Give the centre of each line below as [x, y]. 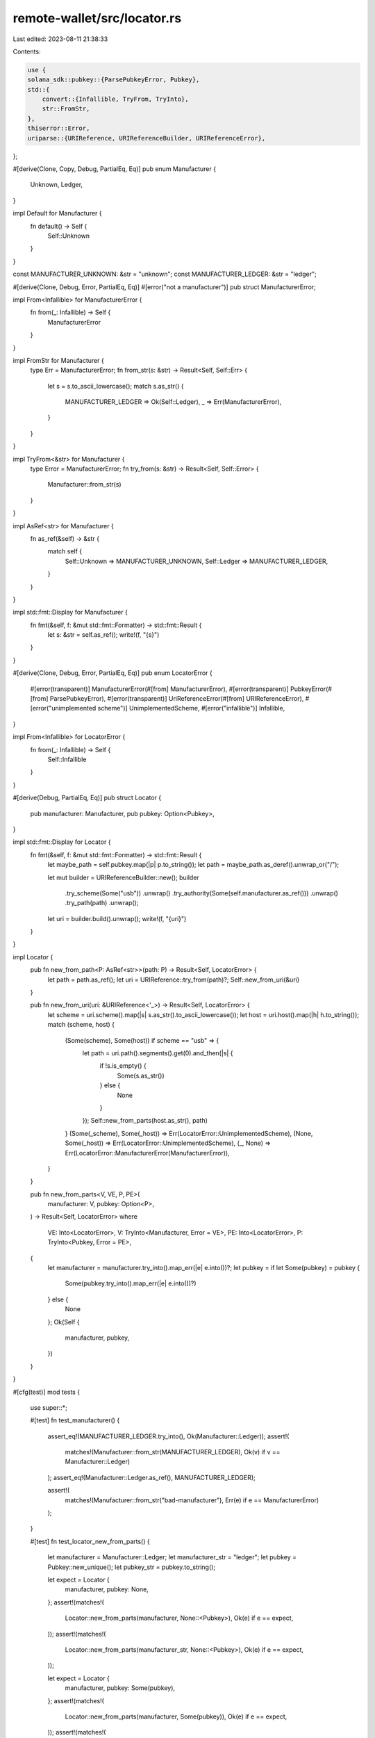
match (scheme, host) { [81, 1025]
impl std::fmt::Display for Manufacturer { [70, 612]
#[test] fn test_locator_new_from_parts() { [90, 1541]
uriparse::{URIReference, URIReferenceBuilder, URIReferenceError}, [147, 138]
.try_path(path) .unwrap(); [102, 903]
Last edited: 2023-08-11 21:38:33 [60, 39]
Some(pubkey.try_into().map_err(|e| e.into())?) [131, 1283]
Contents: [27, 51]
